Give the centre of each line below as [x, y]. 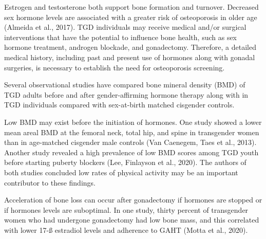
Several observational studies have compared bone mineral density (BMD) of [125, 85]
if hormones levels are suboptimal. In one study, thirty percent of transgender [126, 209]
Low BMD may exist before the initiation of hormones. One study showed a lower [133, 122]
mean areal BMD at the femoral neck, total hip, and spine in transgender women [132, 132]
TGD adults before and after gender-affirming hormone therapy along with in [126, 94]
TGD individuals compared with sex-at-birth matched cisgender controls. [119, 105]
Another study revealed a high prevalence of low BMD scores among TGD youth [131, 152]
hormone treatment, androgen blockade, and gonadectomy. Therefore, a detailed [130, 47]
